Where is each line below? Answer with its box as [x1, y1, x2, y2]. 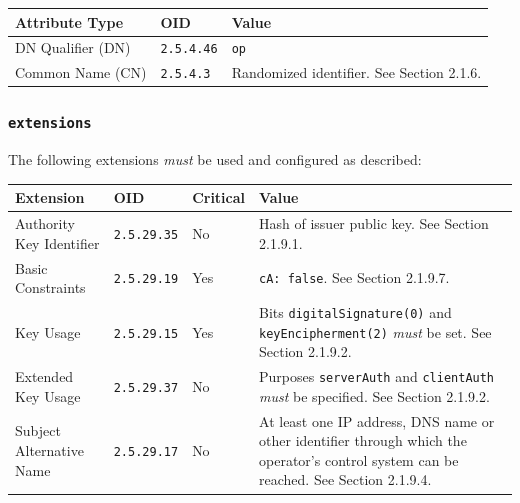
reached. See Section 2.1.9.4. [259, 469, 432, 490]
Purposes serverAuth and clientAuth [259, 366, 495, 387]
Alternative [15, 440, 84, 461]
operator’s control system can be [259, 449, 459, 470]
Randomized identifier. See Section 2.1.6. [231, 62, 482, 83]
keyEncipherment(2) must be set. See [259, 321, 492, 342]
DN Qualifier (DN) [15, 37, 131, 58]
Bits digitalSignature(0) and [259, 302, 452, 322]
